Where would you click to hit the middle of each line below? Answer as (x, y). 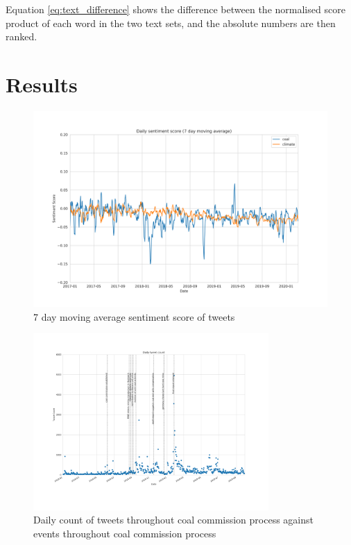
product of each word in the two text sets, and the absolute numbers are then (171, 23)
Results (42, 84)
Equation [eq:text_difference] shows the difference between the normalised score (175, 9)
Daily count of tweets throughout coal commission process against (173, 520)
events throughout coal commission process (125, 534)
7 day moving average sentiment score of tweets (134, 316)
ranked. (22, 36)
